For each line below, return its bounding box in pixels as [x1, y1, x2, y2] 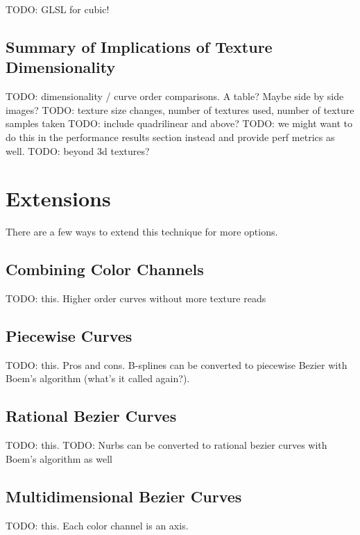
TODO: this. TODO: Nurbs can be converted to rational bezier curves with [6, 438, 327, 452]
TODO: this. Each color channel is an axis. [6, 518, 189, 532]
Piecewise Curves [6, 325, 132, 347]
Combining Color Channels [6, 258, 204, 280]
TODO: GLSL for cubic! [6, 2, 110, 16]
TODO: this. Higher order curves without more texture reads [6, 291, 266, 306]
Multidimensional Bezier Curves [6, 485, 242, 507]
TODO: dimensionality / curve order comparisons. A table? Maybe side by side [6, 89, 344, 104]
